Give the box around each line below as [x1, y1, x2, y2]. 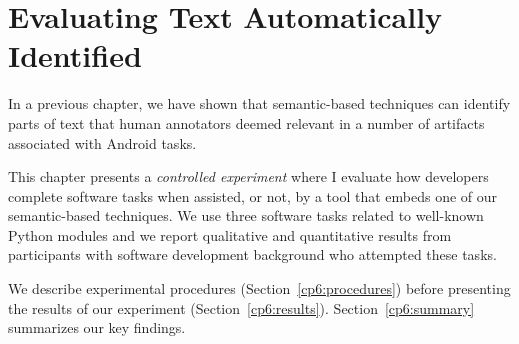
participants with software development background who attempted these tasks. [8, 244, 497, 265]
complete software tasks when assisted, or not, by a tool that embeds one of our [8, 185, 498, 206]
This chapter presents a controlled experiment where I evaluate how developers [8, 166, 489, 187]
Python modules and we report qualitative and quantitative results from [8, 224, 452, 245]
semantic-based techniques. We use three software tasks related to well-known [8, 205, 484, 226]
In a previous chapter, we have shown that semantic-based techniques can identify [8, 93, 511, 114]
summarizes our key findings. [8, 317, 186, 338]
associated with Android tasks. [8, 132, 197, 153]
